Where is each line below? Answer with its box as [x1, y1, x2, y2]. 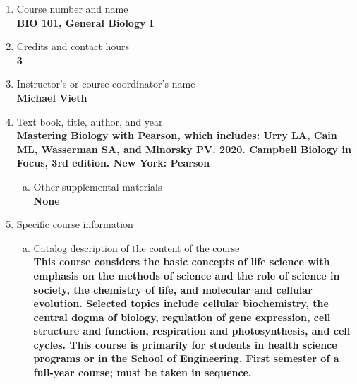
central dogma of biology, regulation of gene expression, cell [33, 309, 331, 324]
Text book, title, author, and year [16, 114, 163, 128]
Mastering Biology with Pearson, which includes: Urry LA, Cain [16, 128, 337, 143]
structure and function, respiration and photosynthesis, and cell [33, 323, 351, 338]
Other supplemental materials [33, 179, 162, 193]
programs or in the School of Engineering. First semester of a [33, 351, 339, 366]
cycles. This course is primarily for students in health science [33, 337, 337, 352]
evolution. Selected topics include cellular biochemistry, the [33, 296, 329, 311]
